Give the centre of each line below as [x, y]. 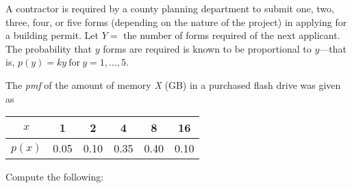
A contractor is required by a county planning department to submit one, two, [170, 8]
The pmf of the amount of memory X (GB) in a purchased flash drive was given [173, 84]
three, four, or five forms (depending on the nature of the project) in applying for [176, 22]
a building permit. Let [52, 35]
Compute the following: [55, 177]
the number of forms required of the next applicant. [232, 35]
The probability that [49, 48]
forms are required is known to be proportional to [207, 48]
